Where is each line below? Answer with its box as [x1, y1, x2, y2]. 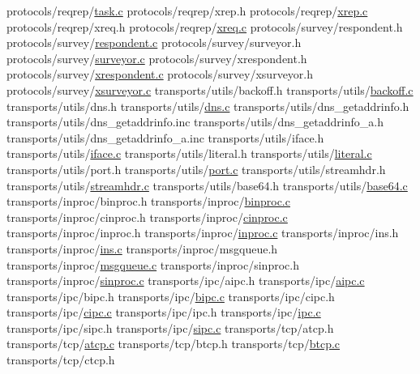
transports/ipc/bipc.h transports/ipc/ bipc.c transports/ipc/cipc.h [6, 287, 335, 304]
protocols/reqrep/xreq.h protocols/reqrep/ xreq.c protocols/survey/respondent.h [6, 18, 403, 35]
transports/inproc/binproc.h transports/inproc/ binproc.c [6, 193, 290, 210]
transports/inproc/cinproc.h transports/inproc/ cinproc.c [6, 208, 288, 225]
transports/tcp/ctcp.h [6, 351, 115, 368]
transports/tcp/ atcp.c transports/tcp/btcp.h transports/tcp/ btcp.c [6, 335, 341, 352]
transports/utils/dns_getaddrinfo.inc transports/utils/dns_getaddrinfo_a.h [6, 113, 384, 130]
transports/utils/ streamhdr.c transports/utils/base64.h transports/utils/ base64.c [6, 176, 408, 193]
